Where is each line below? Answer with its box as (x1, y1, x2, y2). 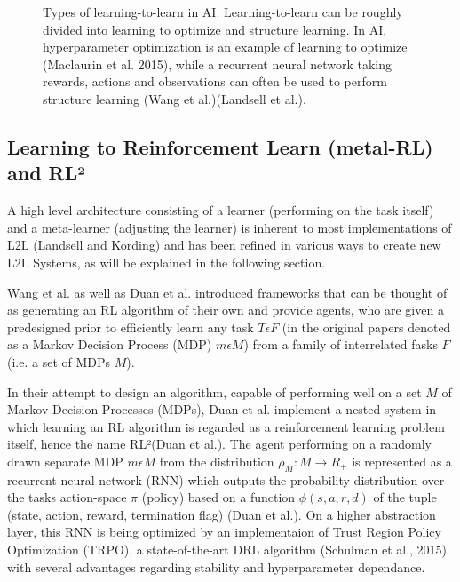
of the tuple (373, 488, 437, 506)
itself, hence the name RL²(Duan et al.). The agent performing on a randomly (7, 435, 432, 453)
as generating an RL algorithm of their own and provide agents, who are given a (7, 300, 444, 319)
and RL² (7, 159, 85, 187)
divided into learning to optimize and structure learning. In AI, (43, 20, 387, 38)
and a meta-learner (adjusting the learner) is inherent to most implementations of (7, 218, 452, 236)
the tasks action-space (7, 488, 127, 506)
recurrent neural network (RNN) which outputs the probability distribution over (7, 470, 445, 489)
